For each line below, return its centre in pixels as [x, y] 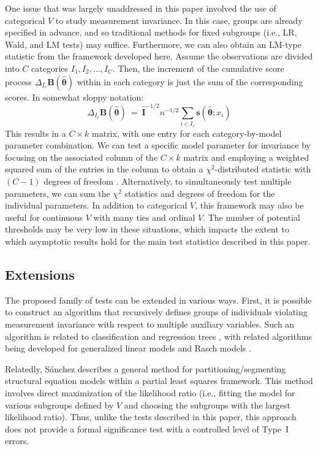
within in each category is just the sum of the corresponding [190, 81]
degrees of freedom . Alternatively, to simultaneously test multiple [168, 181]
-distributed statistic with [263, 169]
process [19, 81]
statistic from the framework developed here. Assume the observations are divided [159, 56]
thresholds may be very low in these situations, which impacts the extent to [147, 229]
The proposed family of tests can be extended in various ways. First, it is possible [158, 300]
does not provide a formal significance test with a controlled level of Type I [147, 428]
